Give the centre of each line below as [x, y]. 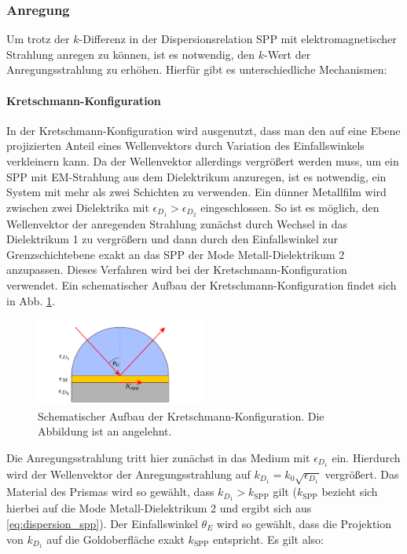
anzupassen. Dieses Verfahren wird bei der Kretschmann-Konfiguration [177, 270]
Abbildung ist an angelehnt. [105, 431]
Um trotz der [38, 39]
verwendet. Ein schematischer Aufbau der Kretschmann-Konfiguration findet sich [202, 285]
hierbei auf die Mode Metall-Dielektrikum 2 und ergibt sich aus [159, 508]
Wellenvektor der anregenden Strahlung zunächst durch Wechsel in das [177, 223]
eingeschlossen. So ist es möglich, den [290, 207]
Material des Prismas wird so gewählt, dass [110, 492]
